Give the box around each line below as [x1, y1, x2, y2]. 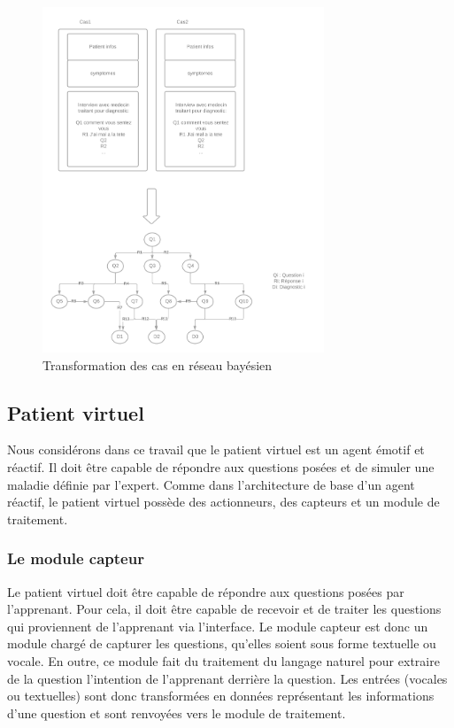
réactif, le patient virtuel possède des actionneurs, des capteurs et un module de [7, 492, 440, 511]
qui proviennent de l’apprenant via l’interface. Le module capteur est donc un [7, 616, 428, 635]
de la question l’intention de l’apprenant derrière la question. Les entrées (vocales [7, 669, 448, 687]
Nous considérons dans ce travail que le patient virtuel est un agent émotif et [7, 440, 425, 459]
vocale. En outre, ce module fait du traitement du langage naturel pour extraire [7, 651, 440, 670]
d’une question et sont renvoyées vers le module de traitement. [7, 703, 346, 722]
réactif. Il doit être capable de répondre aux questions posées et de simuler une [7, 457, 435, 476]
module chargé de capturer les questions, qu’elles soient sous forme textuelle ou [7, 634, 436, 653]
